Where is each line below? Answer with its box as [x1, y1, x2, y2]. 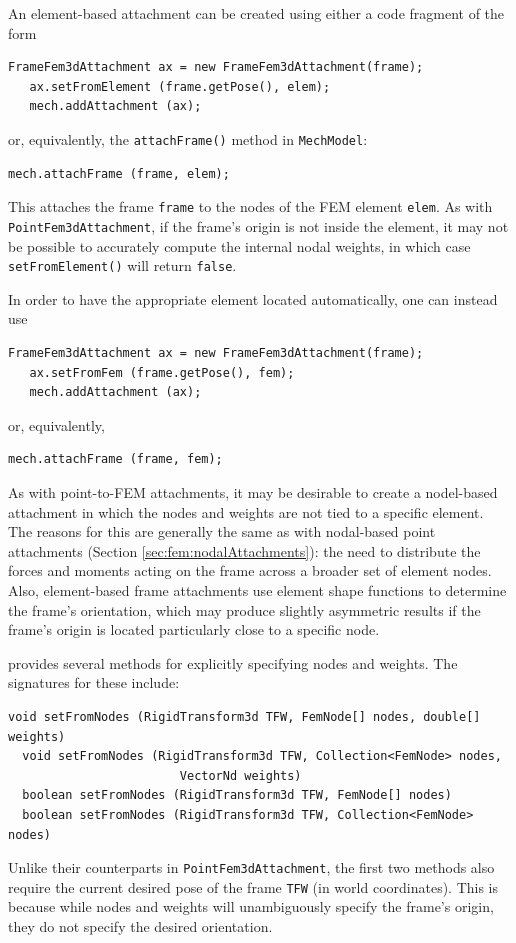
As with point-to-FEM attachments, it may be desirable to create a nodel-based [8, 482, 498, 502]
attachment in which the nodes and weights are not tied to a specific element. [8, 501, 484, 522]
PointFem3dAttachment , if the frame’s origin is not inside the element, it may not [8, 215, 509, 236]
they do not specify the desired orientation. [8, 916, 273, 936]
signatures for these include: [8, 672, 180, 693]
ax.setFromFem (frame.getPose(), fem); [29, 365, 295, 380]
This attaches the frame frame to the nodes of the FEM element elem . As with [8, 196, 493, 217]
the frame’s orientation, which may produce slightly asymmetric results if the [8, 599, 481, 620]
